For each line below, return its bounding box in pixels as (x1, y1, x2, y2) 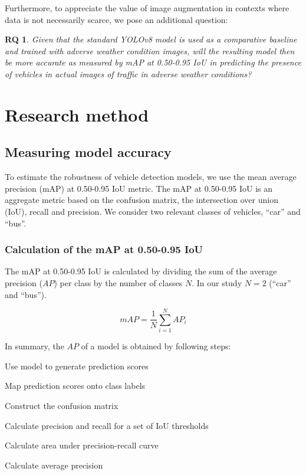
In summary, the (5, 340, 64, 352)
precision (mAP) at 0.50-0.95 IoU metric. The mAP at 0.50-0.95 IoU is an (5, 182, 273, 194)
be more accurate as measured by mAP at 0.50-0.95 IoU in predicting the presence (5, 56, 301, 68)
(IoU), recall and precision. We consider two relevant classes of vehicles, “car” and (5, 205, 301, 217)
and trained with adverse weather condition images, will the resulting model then (5, 44, 295, 57)
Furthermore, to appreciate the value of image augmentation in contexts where (5, 2, 289, 14)
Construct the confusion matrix (5, 399, 119, 412)
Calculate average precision (5, 458, 103, 471)
